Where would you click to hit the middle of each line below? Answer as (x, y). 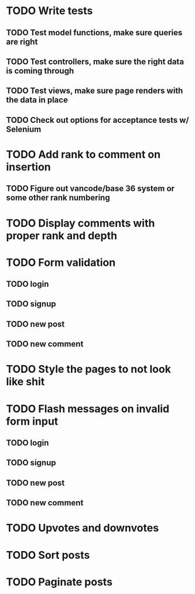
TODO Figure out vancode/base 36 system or (90, 188)
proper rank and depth (62, 236)
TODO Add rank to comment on (83, 154)
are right (22, 41)
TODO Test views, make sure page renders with (95, 91)
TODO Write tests (49, 11)
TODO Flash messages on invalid (88, 408)
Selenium (24, 129)
